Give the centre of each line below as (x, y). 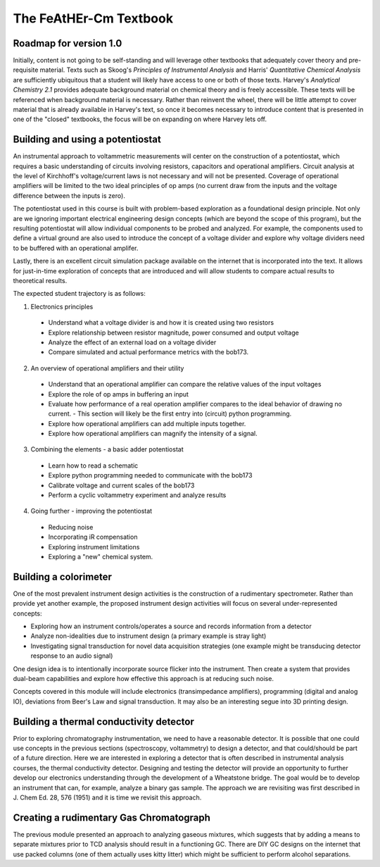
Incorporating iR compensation (93, 537)
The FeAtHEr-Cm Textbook (93, 18)
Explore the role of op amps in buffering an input (119, 394)
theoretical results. (40, 281)
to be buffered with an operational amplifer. (76, 248)
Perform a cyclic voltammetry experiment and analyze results (137, 495)
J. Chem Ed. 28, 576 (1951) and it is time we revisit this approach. (107, 798)
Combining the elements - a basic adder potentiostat (107, 449)
